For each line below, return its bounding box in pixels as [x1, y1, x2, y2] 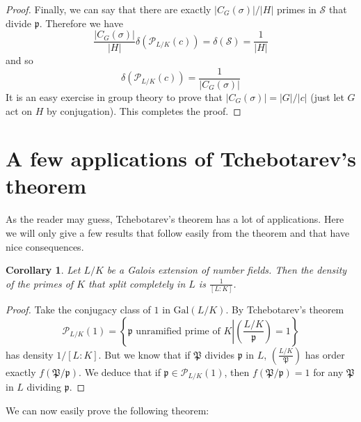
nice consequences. [6, 239, 84, 253]
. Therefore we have [39, 15, 123, 30]
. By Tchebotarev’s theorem [225, 302, 344, 317]
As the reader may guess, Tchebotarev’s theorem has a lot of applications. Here [6, 212, 344, 226]
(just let [310, 89, 344, 104]
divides [204, 347, 234, 361]
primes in [276, 2, 316, 16]
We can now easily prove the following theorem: [6, 403, 209, 417]
